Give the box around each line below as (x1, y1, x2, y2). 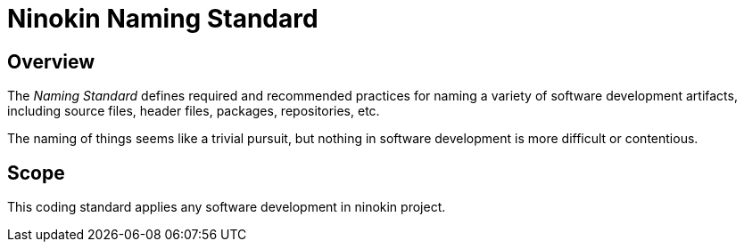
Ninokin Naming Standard (7, 4, 318, 34)
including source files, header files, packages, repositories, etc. (7, 103, 380, 119)
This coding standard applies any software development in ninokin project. (7, 199, 446, 215)
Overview (7, 50, 95, 73)
